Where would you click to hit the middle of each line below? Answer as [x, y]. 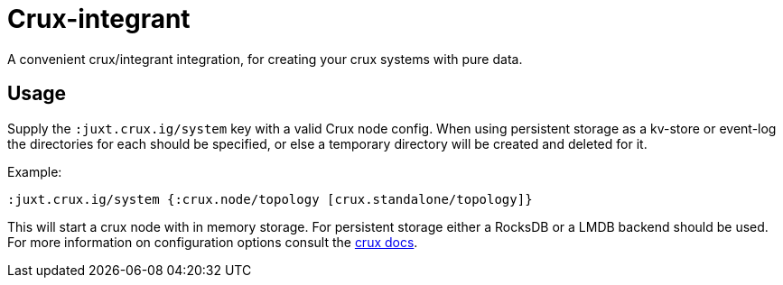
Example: [35, 171]
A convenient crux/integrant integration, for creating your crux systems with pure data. [265, 59]
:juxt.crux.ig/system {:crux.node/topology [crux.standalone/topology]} [270, 199]
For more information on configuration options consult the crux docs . [213, 242]
